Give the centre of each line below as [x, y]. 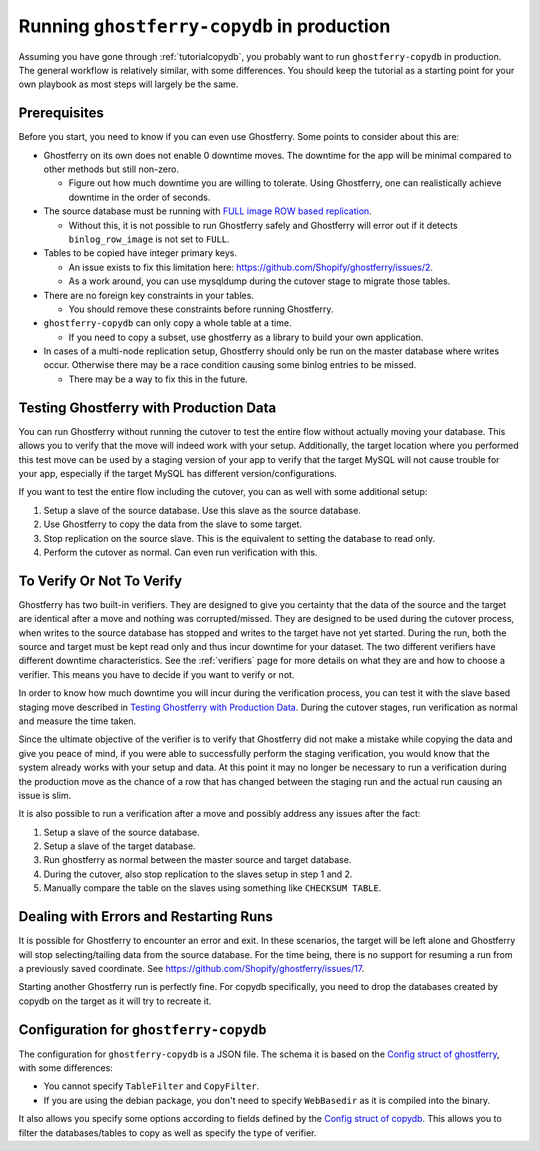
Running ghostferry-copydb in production [204, 26]
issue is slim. [45, 795]
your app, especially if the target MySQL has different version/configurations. [177, 473]
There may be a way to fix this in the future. [158, 379]
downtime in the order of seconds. [139, 197]
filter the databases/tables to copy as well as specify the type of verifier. [167, 1132]
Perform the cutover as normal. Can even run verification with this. [180, 552]
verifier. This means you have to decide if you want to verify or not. [156, 674]
